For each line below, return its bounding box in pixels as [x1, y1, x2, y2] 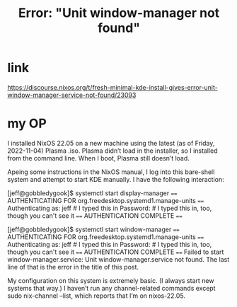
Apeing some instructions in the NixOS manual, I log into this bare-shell [7, 168, 215, 176]
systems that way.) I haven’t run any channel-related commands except [7, 284, 216, 292]
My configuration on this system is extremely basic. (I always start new [7, 276, 214, 284]
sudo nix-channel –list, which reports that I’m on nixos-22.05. [7, 291, 186, 300]
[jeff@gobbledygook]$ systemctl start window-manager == [7, 225, 180, 233]
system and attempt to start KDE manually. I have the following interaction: [7, 175, 224, 183]
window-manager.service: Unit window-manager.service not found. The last [7, 255, 230, 263]
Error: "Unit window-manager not [18, 5, 220, 21]
